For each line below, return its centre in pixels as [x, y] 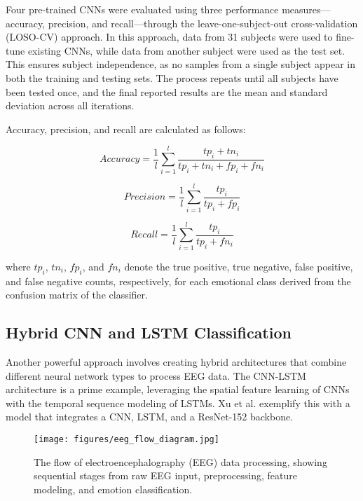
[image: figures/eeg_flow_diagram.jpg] [126, 439]
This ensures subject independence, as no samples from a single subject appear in [180, 64]
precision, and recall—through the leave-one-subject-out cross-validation [203, 23]
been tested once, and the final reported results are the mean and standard [167, 91]
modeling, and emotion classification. [113, 489]
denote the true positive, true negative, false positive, [239, 266]
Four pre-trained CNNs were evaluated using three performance [142, 9]
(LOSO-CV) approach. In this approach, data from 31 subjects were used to [169, 37]
